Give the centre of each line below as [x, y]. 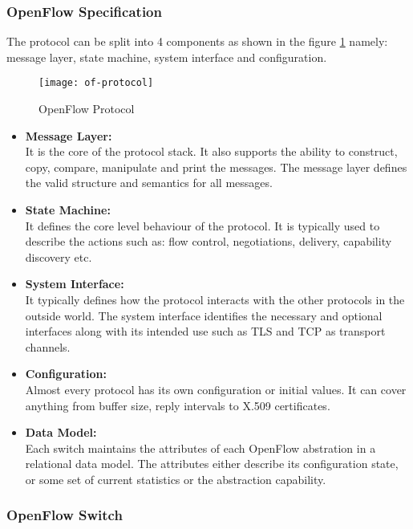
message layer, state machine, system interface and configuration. [167, 57]
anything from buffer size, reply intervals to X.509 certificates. [178, 405]
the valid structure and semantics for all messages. [149, 183]
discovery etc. [59, 256]
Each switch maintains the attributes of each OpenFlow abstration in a [200, 448]
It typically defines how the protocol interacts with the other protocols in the [215, 299]
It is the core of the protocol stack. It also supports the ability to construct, [211, 151]
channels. [48, 346]
